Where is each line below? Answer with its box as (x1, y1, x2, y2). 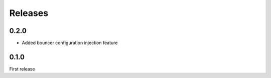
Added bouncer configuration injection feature (22, 40, 118, 46)
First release (9, 65, 35, 72)
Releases (9, 7, 49, 18)
